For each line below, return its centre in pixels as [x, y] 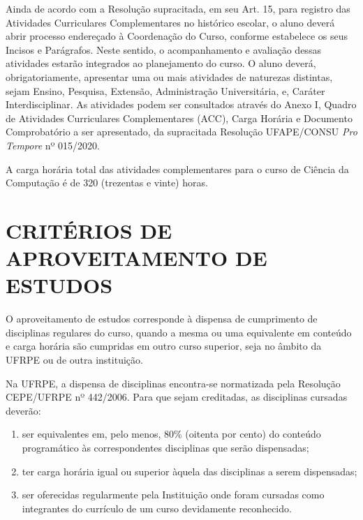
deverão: [23, 410]
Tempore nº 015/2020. [53, 145]
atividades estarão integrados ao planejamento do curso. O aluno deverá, [161, 63]
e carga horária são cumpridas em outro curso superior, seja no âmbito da [164, 346]
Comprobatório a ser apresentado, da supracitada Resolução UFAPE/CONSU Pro [181, 132]
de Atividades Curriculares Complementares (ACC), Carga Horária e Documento [179, 118]
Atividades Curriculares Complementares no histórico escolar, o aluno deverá [170, 22]
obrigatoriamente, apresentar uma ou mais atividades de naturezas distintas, [169, 76]
